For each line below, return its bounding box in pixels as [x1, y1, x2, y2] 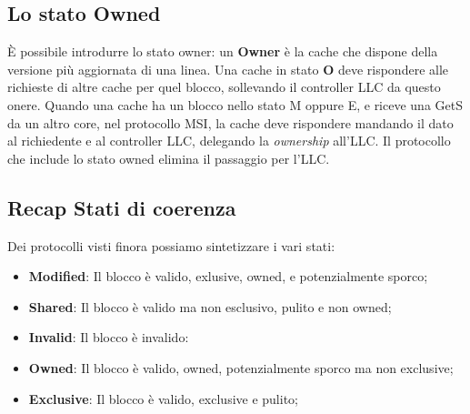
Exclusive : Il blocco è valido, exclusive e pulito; [28, 389, 298, 408]
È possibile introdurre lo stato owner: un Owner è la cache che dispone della [7, 42, 438, 61]
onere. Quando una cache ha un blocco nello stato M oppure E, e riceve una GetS [7, 95, 463, 114]
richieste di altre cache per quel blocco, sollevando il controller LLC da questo [7, 77, 441, 96]
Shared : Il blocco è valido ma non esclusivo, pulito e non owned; [28, 297, 392, 316]
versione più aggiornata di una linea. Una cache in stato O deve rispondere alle [7, 59, 449, 78]
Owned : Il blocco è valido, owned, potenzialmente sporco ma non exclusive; [28, 358, 454, 377]
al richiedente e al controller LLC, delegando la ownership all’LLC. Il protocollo [7, 131, 451, 150]
